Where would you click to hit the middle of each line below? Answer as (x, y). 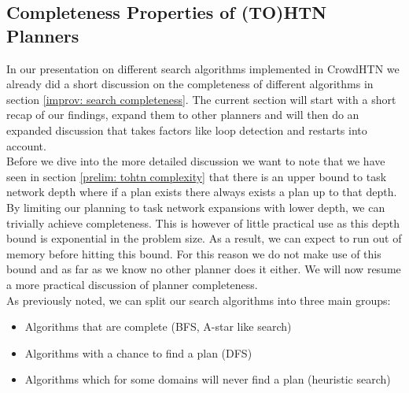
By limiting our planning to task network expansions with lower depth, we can (196, 207)
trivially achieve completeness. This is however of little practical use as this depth (203, 222)
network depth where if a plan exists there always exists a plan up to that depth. (202, 192)
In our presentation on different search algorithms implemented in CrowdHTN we (203, 68)
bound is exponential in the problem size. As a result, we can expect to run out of (204, 238)
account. (26, 145)
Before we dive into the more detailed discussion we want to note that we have (196, 161)
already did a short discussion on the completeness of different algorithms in (190, 84)
